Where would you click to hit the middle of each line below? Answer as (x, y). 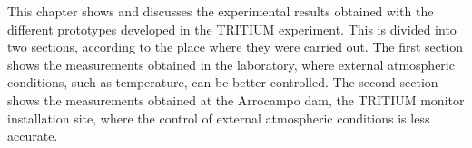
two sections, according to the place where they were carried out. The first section (236, 47)
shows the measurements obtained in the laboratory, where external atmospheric (231, 64)
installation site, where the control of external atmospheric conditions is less (219, 118)
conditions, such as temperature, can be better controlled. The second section (223, 82)
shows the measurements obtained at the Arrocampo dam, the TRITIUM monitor (236, 99)
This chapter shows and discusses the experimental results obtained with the (221, 11)
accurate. (33, 136)
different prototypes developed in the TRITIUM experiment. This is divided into (232, 29)
